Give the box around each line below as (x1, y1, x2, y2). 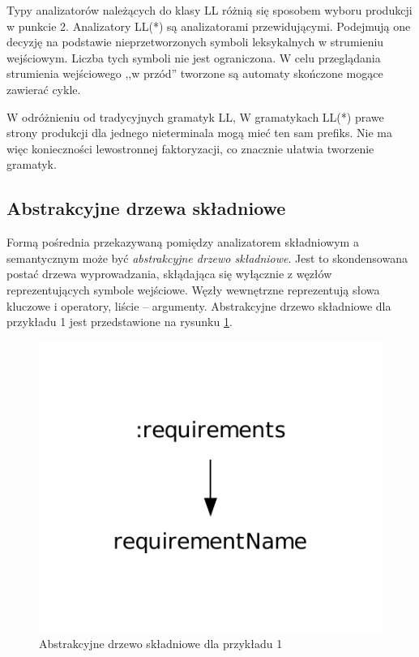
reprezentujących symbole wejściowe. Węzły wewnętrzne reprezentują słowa (6, 281, 380, 298)
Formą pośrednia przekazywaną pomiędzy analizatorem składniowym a (6, 234, 359, 251)
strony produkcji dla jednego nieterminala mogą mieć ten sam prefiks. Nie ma (6, 124, 392, 141)
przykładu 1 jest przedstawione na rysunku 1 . (6, 313, 233, 330)
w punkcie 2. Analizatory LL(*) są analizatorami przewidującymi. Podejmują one (6, 17, 411, 34)
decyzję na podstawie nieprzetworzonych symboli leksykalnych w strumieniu (6, 33, 384, 50)
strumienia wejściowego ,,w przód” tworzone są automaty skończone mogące (6, 65, 383, 82)
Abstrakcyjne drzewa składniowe (6, 195, 286, 221)
